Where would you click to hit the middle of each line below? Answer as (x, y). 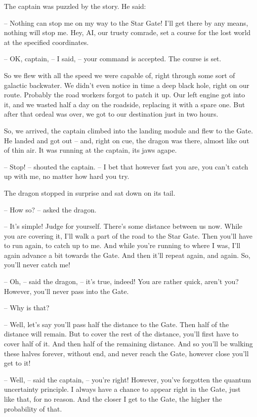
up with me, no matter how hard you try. (67, 176)
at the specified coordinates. (46, 42)
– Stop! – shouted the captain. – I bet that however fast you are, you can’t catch (126, 166)
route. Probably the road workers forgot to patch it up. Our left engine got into (125, 95)
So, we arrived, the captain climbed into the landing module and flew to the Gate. (128, 130)
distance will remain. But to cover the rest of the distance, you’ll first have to (121, 334)
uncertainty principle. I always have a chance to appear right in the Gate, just (122, 389)
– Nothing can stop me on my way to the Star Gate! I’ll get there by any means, (126, 22)
